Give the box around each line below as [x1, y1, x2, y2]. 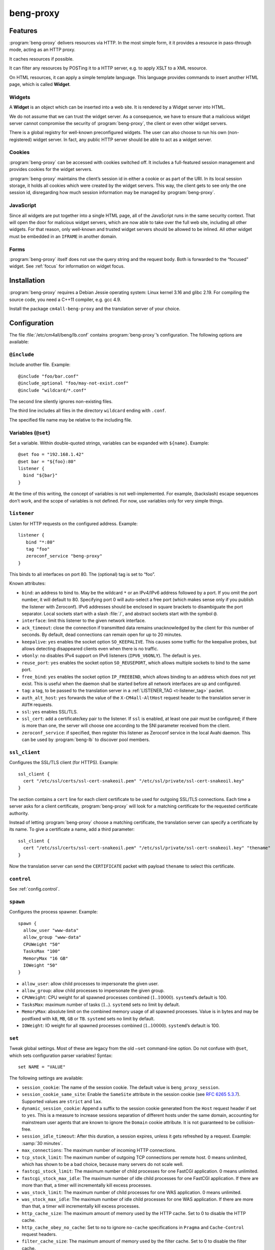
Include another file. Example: [9, 361, 71, 367]
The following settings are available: [9, 1075, 83, 1081]
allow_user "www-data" [23, 927, 79, 933]
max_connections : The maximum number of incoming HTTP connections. [21, 1147, 177, 1153]
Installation [9, 276, 45, 285]
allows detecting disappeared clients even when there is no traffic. [21, 645, 159, 651]
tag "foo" [25, 546, 50, 552]
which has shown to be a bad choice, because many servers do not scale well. [21, 1161, 184, 1167]
